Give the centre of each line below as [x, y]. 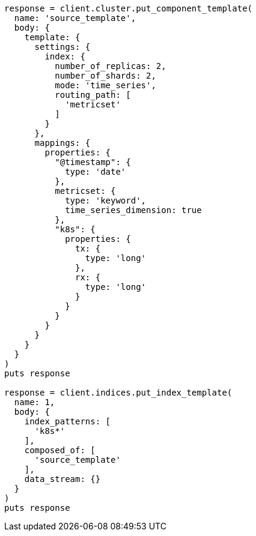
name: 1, [35, 402]
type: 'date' [96, 172]
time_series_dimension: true [133, 210]
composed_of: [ [60, 450]
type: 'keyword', [106, 200]
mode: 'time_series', [105, 85]
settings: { [62, 47]
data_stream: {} [62, 479]
